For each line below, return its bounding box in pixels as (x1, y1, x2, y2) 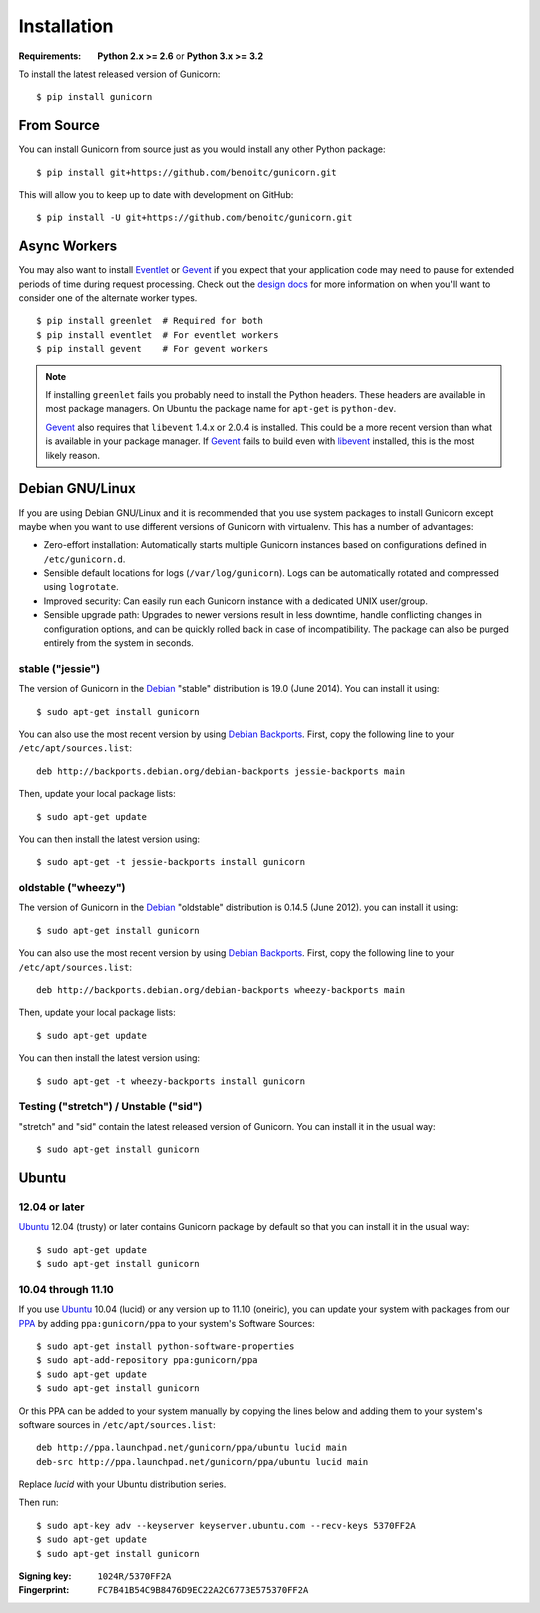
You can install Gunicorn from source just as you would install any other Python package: (18, 143, 386, 155)
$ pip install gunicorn (36, 91, 153, 103)
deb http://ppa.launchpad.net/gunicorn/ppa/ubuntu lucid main (36, 1442, 348, 1454)
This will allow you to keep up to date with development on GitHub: (18, 189, 294, 201)
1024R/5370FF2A (97, 1571, 172, 1582)
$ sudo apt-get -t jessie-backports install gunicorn (36, 856, 305, 868)
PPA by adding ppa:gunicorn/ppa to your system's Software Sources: (18, 1317, 315, 1329)
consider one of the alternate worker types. (18, 292, 198, 304)
